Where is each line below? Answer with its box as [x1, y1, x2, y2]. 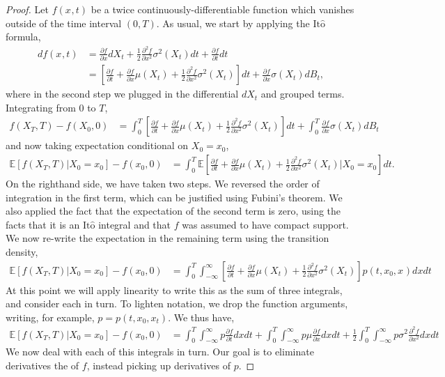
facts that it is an [6, 217, 80, 231]
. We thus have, [168, 309, 235, 324]
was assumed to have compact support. [182, 217, 349, 231]
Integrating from [6, 100, 76, 114]
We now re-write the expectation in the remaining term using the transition [6, 231, 329, 245]
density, [6, 245, 38, 259]
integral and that [98, 217, 171, 231]
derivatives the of [6, 357, 79, 372]
